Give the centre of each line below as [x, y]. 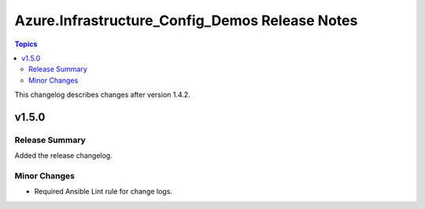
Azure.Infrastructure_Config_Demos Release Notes [186, 20]
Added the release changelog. [64, 156]
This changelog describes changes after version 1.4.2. [102, 95]
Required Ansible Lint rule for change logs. [103, 192]
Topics [26, 44]
